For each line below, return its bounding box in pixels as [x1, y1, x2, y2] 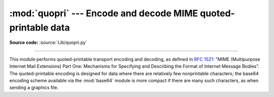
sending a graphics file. [9, 84, 58, 91]
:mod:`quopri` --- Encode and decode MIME [9, 8, 198, 19]
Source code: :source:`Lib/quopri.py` [9, 40, 87, 46]
